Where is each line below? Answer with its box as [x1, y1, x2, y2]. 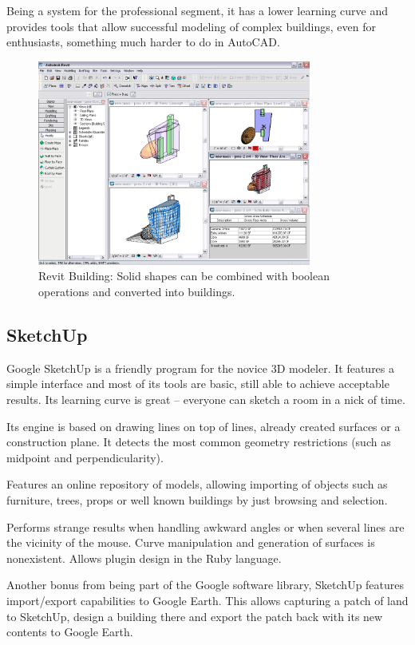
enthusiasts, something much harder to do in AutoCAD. [6, 34, 280, 50]
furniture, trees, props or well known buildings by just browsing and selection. [6, 492, 388, 508]
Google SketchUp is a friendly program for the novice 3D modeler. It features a [6, 359, 395, 376]
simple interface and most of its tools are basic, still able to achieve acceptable [6, 375, 389, 392]
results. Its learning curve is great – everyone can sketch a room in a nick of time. [6, 391, 405, 408]
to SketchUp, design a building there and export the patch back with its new [6, 607, 383, 624]
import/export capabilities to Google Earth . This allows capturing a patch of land [6, 592, 409, 608]
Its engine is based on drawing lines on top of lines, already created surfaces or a [6, 417, 401, 434]
